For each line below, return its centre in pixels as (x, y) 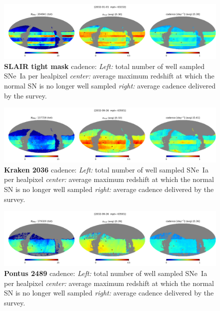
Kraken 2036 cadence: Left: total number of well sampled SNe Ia (106, 169)
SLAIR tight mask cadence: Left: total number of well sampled (104, 66)
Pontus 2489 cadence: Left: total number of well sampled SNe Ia (106, 273)
